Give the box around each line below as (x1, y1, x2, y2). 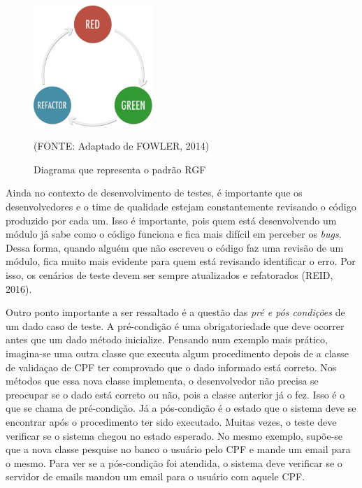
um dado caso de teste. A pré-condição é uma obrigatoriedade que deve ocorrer (6, 318, 345, 333)
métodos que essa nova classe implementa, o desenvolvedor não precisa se (6, 373, 319, 388)
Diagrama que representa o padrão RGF (34, 162, 206, 176)
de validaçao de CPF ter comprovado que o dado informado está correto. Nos (6, 359, 337, 374)
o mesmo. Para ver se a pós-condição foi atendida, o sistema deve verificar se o (6, 455, 342, 470)
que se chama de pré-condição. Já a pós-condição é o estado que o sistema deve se (6, 401, 356, 415)
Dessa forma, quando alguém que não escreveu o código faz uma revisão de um (6, 240, 344, 254)
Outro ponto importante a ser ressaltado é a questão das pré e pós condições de (6, 305, 345, 320)
